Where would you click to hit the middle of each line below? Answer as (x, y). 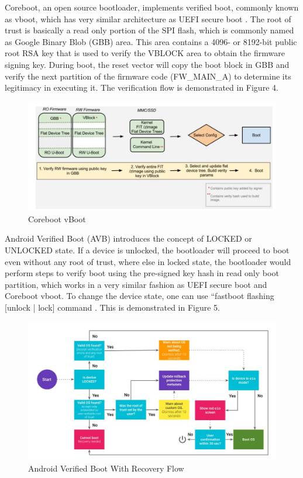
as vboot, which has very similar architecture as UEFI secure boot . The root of (148, 18)
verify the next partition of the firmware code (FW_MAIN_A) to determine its (148, 76)
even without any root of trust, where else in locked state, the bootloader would (148, 261)
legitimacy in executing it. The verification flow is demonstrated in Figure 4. (142, 87)
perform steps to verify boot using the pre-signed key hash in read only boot (142, 273)
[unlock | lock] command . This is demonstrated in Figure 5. (113, 307)
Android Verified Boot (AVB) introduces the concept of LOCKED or (128, 238)
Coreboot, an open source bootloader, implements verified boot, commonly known (152, 7)
